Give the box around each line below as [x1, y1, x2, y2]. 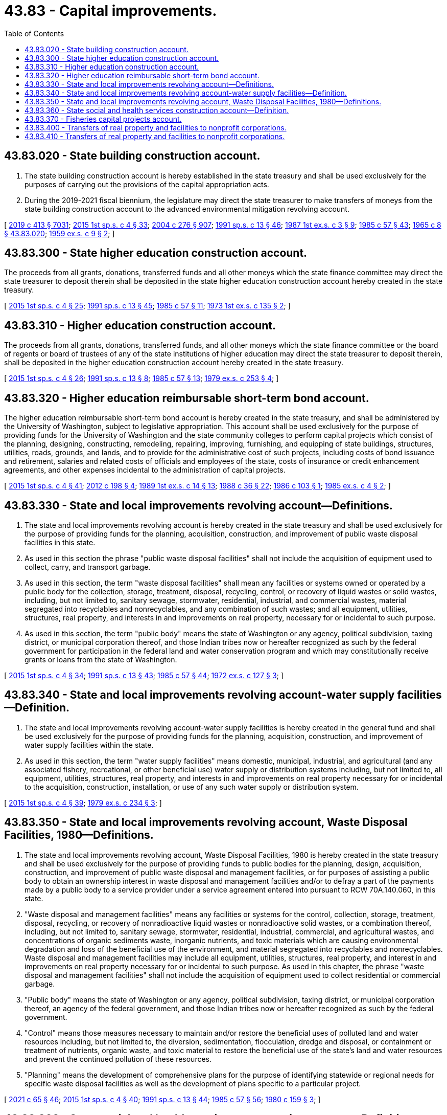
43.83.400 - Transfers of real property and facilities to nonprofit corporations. [25, 123, 287, 132]
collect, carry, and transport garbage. [25, 562, 151, 571]
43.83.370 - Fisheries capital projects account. [25, 114, 182, 123]
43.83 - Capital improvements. [4, 2, 217, 19]
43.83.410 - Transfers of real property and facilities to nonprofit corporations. [25, 131, 285, 141]
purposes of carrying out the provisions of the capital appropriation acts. [25, 180, 269, 189]
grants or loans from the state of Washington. [25, 655, 177, 664]
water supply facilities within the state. [25, 740, 154, 749]
